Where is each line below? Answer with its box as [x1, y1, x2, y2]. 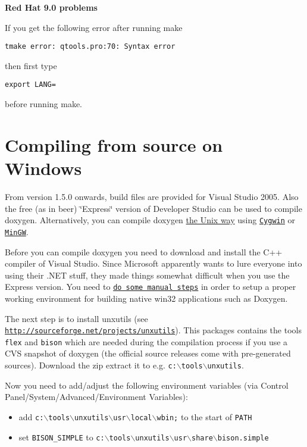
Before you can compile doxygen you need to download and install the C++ [5, 245, 283, 258]
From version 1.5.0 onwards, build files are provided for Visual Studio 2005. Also [5, 190, 299, 202]
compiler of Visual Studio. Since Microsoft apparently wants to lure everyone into [5, 257, 302, 270]
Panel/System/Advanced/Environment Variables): [5, 390, 188, 403]
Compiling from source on [5, 132, 223, 157]
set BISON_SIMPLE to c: [18, 430, 105, 443]
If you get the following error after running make [5, 21, 183, 33]
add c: [18, 410, 44, 423]
